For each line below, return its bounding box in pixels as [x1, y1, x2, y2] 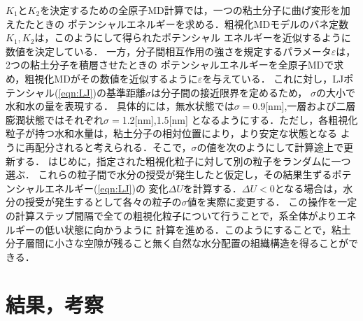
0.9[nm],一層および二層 [252, 99, 356, 113]
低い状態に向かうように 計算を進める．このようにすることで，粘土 [44, 222, 351, 236]
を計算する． [183, 180, 242, 195]
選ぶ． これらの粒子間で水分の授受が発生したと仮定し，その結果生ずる [6, 167, 332, 182]
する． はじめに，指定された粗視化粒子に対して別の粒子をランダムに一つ [15, 153, 351, 168]
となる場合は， [274, 180, 343, 195]
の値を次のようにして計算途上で [197, 139, 344, 154]
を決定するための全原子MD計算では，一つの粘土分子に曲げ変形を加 [40, 3, 350, 17]
